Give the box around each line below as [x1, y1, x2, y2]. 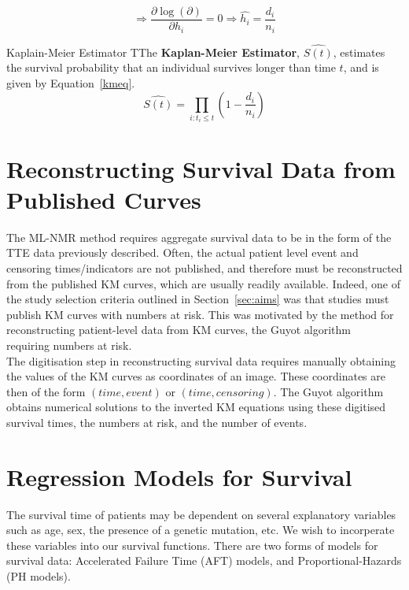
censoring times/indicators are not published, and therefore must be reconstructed [6, 259, 403, 276]
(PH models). [6, 568, 71, 584]
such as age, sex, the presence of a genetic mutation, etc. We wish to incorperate [6, 521, 395, 538]
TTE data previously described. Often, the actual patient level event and [6, 244, 359, 261]
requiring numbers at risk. [6, 336, 132, 353]
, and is [343, 59, 379, 76]
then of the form [6, 383, 86, 399]
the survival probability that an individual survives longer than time [6, 59, 336, 76]
